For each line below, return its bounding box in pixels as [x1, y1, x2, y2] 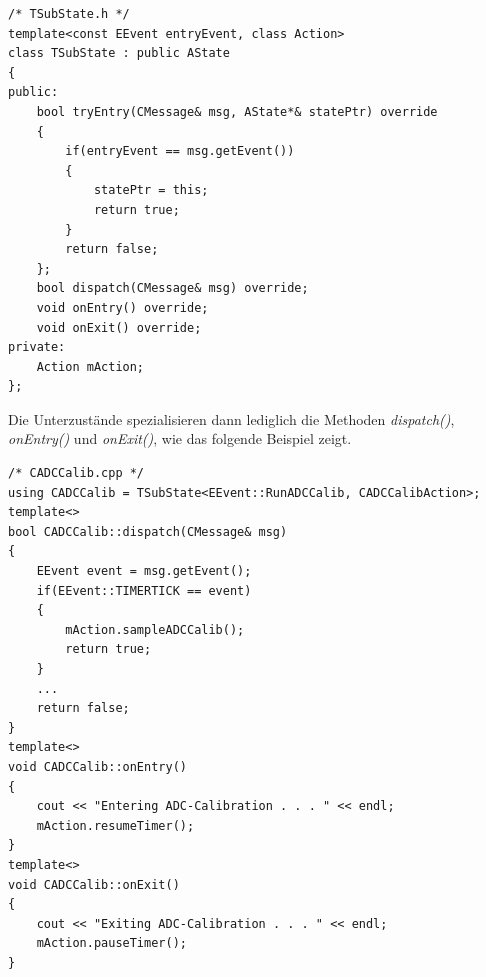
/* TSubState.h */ [8, 7, 130, 21]
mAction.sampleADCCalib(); [65, 622, 245, 637]
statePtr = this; [93, 183, 209, 198]
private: [8, 340, 66, 355]
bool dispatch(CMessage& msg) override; [36, 281, 309, 296]
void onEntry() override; [36, 300, 209, 315]
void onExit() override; [36, 320, 202, 335]
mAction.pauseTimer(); [36, 936, 187, 951]
